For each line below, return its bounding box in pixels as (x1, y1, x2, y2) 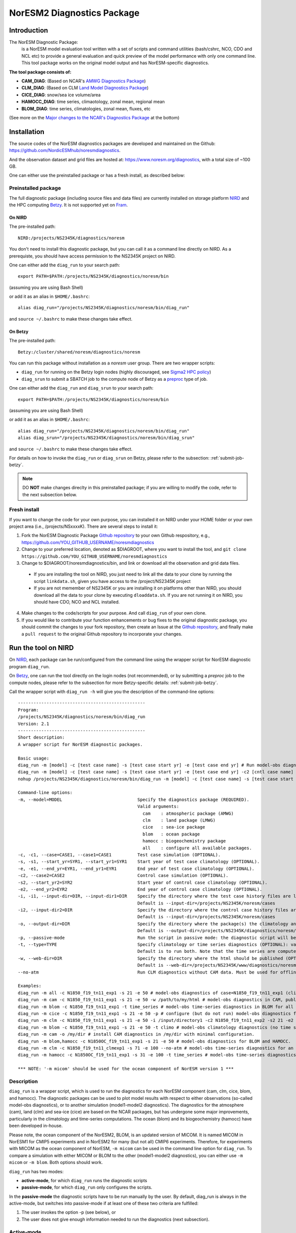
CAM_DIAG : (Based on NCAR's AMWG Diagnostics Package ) (21, 78, 146, 84)
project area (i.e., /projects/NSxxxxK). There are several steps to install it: (9, 523, 158, 530)
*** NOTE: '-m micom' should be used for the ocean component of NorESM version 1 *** (18, 1066, 234, 1072)
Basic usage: (18, 755, 49, 761)
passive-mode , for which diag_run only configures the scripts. (21, 1184, 152, 1191)
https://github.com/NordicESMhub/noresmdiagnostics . (9, 147, 121, 153)
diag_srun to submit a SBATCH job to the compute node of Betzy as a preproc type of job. (21, 376, 208, 382)
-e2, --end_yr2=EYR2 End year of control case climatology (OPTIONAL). (18, 886, 262, 892)
